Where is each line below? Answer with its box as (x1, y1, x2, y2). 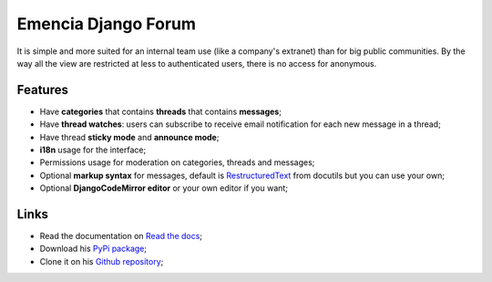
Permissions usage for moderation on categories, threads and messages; (39, 157, 315, 168)
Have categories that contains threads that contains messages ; (39, 106, 282, 117)
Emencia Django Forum (16, 14, 196, 34)
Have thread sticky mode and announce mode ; (39, 131, 220, 142)
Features (16, 82, 68, 98)
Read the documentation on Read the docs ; (39, 231, 203, 242)
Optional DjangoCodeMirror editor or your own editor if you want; (39, 183, 289, 193)
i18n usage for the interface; (39, 144, 147, 155)
